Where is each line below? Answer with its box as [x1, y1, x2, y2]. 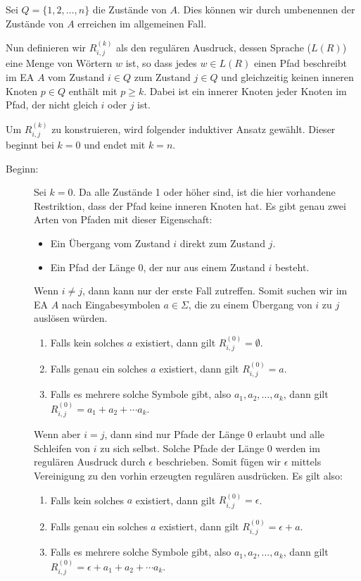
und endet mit [84, 137, 146, 152]
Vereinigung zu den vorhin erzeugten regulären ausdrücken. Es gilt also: [34, 468, 343, 483]
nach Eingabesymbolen [61, 296, 160, 311]
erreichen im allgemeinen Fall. [77, 15, 207, 30]
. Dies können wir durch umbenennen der [177, 2, 355, 16]
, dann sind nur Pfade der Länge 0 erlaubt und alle [104, 427, 325, 442]
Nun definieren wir [6, 40, 87, 54]
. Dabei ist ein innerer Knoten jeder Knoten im [144, 83, 347, 98]
